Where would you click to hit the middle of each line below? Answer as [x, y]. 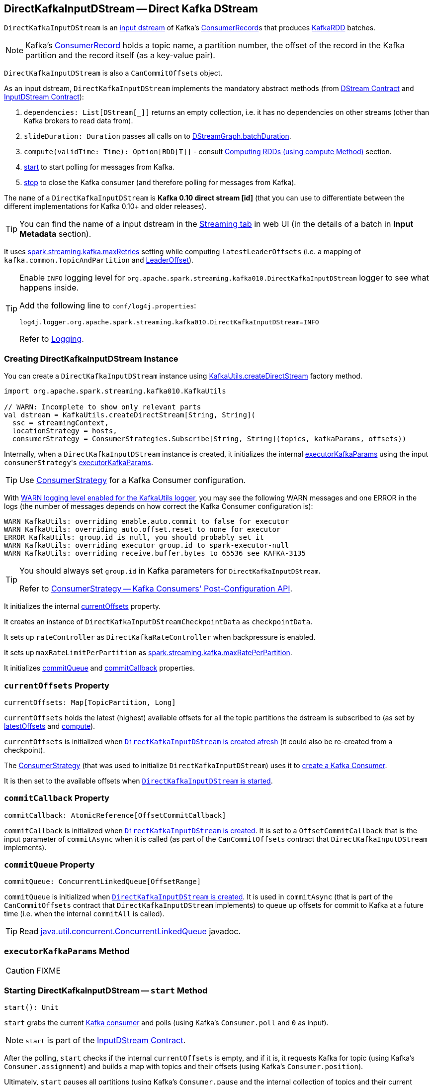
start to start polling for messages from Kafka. [99, 167]
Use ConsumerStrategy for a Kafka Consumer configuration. [132, 480]
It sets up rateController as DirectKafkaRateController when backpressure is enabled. [160, 637]
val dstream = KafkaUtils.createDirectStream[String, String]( [130, 415]
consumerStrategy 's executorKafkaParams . [79, 463]
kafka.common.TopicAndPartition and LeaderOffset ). [99, 260]
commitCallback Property [57, 798]
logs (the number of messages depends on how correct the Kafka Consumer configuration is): [159, 506]
